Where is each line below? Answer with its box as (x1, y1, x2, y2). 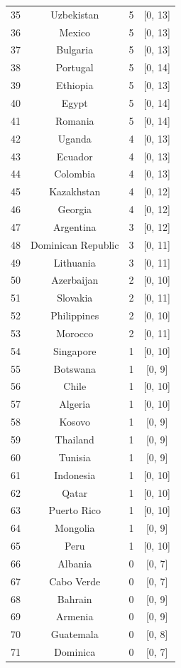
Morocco (56, 325, 94, 340)
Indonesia (54, 467, 96, 482)
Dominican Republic (31, 237, 119, 252)
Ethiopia (56, 78, 94, 93)
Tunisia (58, 449, 91, 464)
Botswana (53, 361, 96, 376)
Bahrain (57, 591, 92, 606)
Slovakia (57, 290, 93, 305)
